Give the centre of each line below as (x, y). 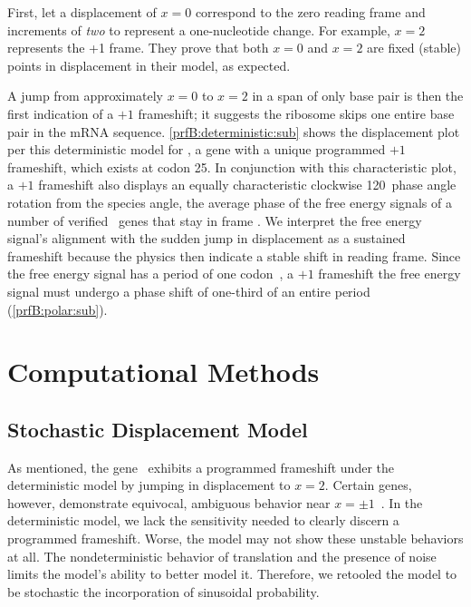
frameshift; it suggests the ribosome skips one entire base (296, 113)
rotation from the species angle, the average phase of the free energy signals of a (230, 202)
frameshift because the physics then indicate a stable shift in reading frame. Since (234, 255)
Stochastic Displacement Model (158, 429)
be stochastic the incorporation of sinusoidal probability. (163, 591)
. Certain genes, (368, 485)
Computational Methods (163, 372)
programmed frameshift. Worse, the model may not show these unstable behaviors (235, 538)
